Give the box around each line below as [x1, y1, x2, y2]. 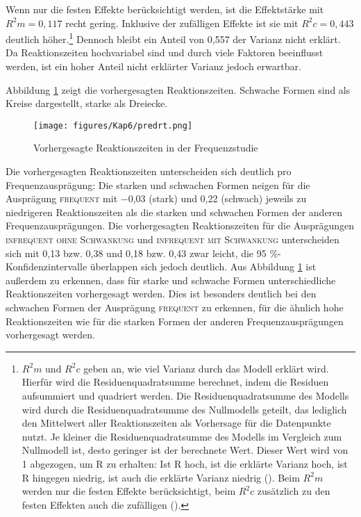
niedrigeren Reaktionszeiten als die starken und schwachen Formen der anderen [6, 204, 343, 219]
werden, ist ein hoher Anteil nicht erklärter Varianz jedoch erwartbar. [6, 59, 301, 74]
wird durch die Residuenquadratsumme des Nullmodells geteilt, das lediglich [22, 402, 347, 416]
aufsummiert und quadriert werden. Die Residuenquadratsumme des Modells [22, 388, 349, 402]
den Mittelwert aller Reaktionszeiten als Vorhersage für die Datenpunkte [22, 416, 331, 430]
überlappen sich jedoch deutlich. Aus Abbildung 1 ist [90, 259, 317, 274]
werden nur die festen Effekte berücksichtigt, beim [22, 484, 236, 498]
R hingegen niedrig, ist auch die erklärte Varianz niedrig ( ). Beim [22, 470, 300, 484]
